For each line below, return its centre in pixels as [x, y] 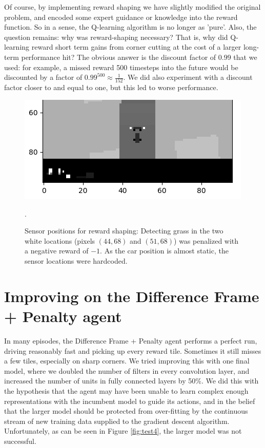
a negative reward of [57, 251]
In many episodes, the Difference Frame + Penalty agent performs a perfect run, [131, 340]
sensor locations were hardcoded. [76, 261]
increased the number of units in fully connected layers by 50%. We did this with [131, 381]
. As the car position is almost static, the [164, 251]
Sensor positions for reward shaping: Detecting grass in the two [124, 231]
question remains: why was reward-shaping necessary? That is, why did [116, 37]
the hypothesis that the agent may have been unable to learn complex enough [126, 390]
